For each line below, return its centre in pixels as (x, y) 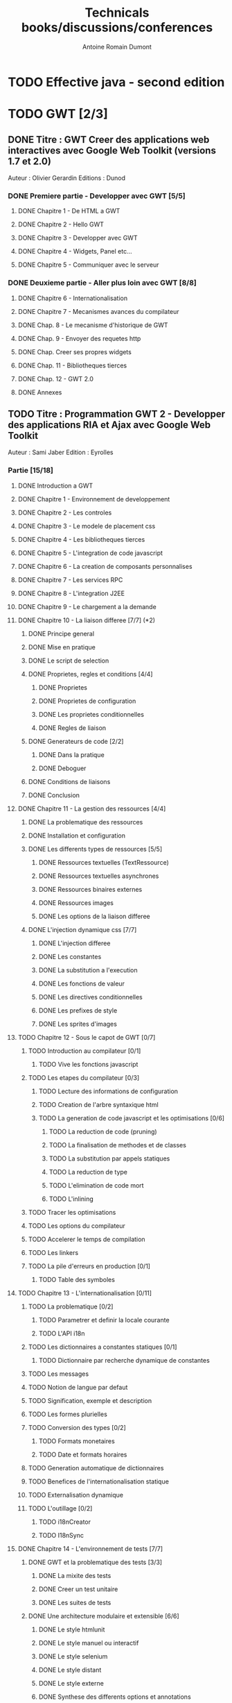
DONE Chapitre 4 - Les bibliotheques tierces (81, 539)
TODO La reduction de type (88, 1172)
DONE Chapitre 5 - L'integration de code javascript (90, 553)
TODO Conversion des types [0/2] (77, 1427)
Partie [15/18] (31, 470)
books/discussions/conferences (117, 27)
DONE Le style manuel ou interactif (89, 1643)
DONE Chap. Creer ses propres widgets (75, 351)
